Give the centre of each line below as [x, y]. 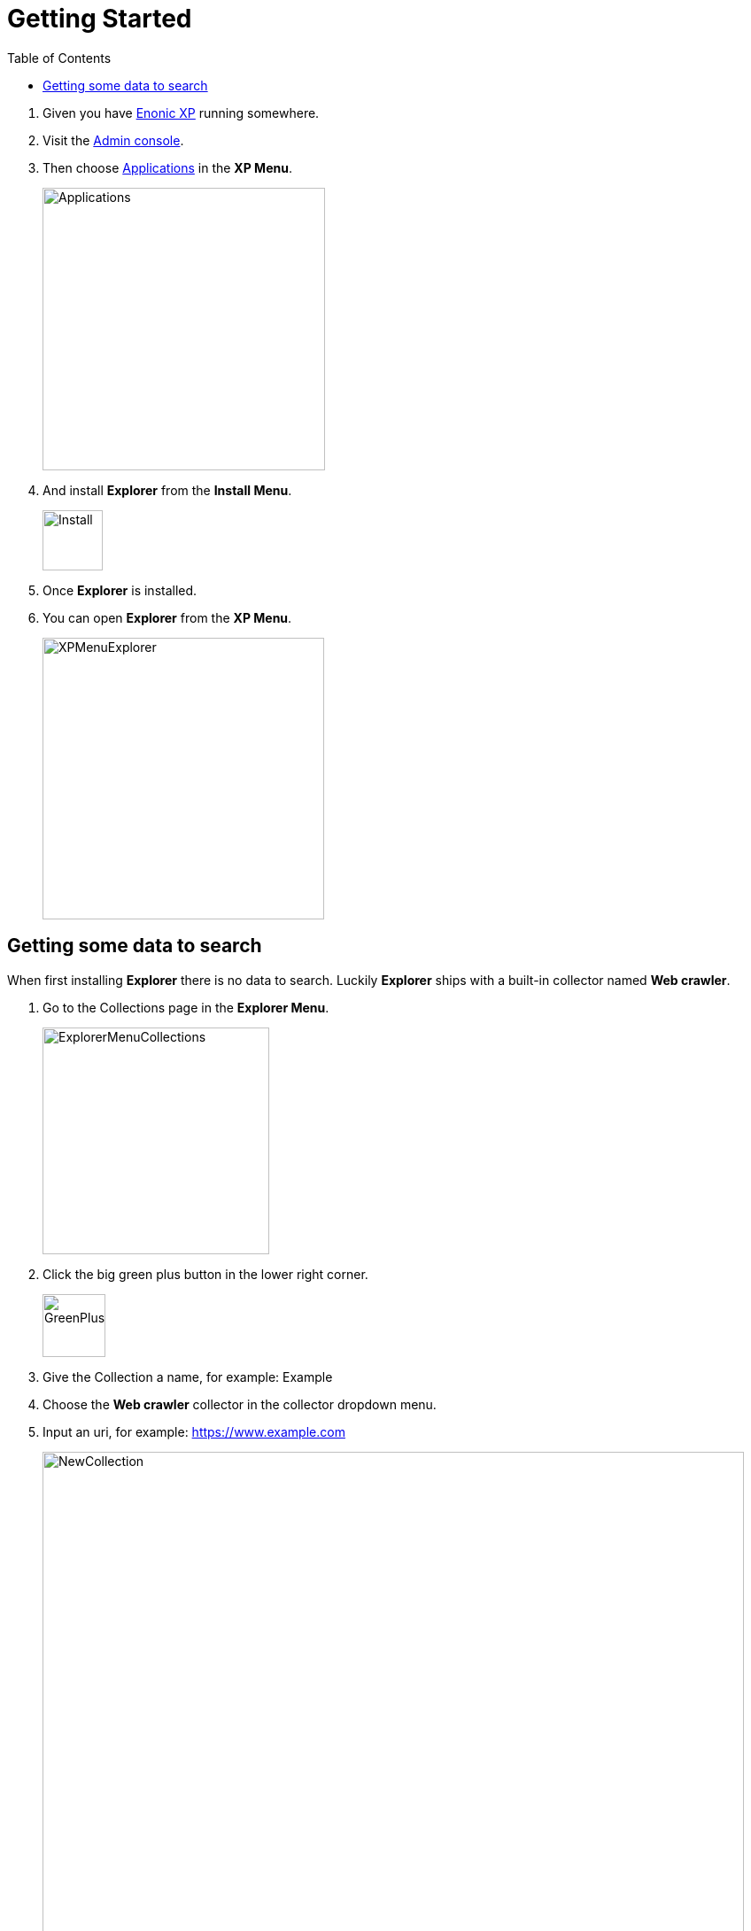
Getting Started [100, 19]
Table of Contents [59, 58]
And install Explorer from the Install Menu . [167, 490]
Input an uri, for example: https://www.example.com [194, 1431]
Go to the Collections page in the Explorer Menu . [186, 1007]
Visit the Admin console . [113, 140]
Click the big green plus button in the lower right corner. [205, 1274]
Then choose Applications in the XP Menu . [167, 167]
